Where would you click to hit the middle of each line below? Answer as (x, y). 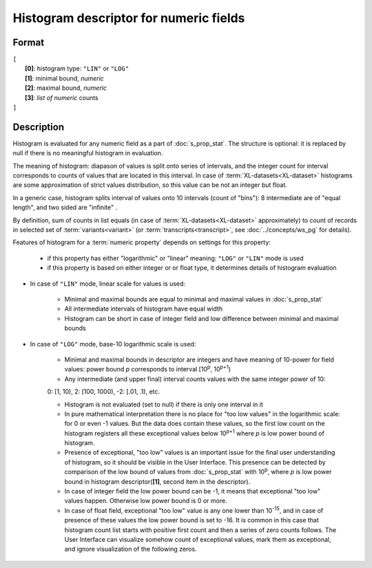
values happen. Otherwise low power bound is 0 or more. (146, 501)
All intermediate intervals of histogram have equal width (144, 309)
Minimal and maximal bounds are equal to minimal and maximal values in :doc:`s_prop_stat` (194, 299)
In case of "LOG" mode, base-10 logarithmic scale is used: (113, 344)
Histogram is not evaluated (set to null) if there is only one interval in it (164, 404)
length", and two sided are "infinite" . (65, 208)
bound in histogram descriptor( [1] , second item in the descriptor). (157, 481)
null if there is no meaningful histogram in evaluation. (88, 153)
